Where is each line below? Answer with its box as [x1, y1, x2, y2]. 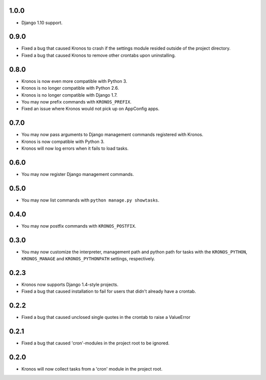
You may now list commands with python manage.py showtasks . [21, 197, 160, 203]
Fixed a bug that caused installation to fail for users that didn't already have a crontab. [21, 288, 197, 294]
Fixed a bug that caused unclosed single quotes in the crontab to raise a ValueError [21, 314, 191, 320]
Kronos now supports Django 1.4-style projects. [21, 281, 118, 287]
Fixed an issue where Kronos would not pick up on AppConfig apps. [21, 106, 160, 112]
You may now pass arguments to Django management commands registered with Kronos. [21, 132, 204, 138]
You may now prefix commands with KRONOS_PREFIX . [21, 99, 132, 104]
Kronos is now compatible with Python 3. [21, 138, 105, 144]
